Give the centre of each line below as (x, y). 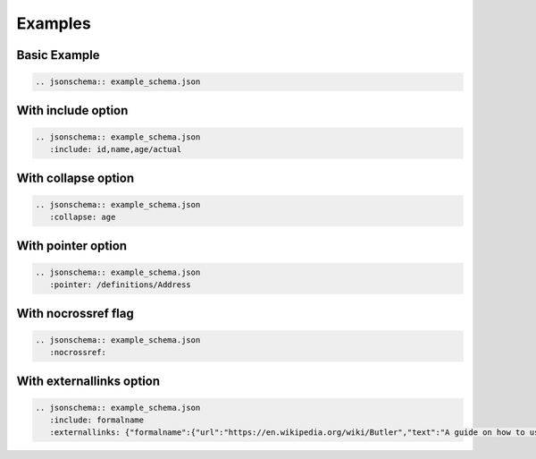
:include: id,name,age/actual (116, 149)
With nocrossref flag (75, 313)
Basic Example (58, 55)
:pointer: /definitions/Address (120, 285)
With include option (72, 110)
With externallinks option (88, 381)
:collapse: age (83, 217)
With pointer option (72, 246)
